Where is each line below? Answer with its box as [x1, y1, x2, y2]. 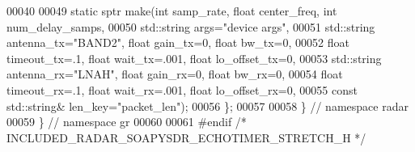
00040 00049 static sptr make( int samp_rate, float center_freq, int [6, 2, 337, 19]
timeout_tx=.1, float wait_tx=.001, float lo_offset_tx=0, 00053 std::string [6, 49, 382, 66]
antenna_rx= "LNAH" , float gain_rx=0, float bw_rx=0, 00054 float [6, 65, 343, 82]
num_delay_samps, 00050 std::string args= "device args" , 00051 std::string [6, 18, 375, 35]
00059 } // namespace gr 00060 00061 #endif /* [6, 113, 247, 130]
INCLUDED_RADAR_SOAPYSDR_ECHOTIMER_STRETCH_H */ [6, 129, 366, 146]
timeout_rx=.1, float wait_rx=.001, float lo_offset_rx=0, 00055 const [6, 81, 358, 98]
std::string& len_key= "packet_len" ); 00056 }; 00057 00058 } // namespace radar [6, 97, 409, 114]
